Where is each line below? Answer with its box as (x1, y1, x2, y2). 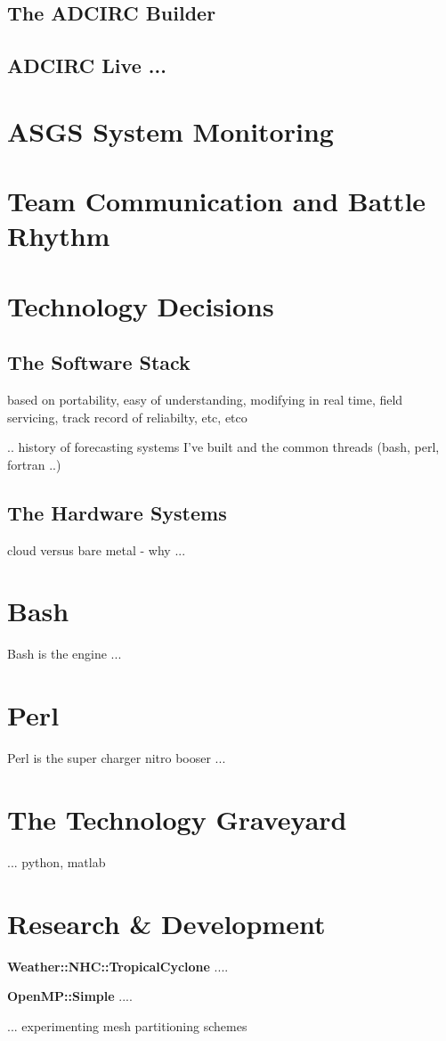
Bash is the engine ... (7, 644, 122, 663)
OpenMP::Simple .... (7, 987, 133, 1005)
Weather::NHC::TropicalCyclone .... (7, 956, 229, 975)
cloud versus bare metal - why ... (7, 540, 186, 559)
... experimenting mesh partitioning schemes (7, 1016, 247, 1035)
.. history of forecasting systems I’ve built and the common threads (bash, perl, (7, 438, 440, 456)
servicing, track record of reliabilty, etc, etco (7, 407, 247, 426)
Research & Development (7, 905, 326, 941)
